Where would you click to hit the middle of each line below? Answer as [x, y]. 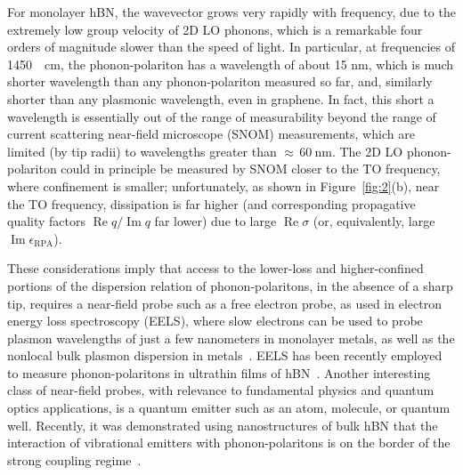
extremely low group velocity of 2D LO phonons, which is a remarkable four [215, 29]
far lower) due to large [215, 221]
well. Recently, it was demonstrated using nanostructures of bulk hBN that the [223, 425]
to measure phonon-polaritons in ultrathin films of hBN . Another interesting [219, 372]
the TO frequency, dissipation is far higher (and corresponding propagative [211, 203]
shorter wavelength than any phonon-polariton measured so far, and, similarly [220, 81]
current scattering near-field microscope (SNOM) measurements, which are [211, 134]
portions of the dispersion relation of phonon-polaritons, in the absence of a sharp [230, 285]
